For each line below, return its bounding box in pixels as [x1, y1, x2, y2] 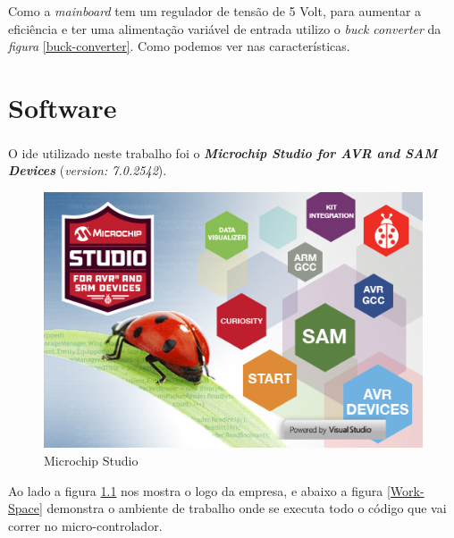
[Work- [386, 481, 425, 500]
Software [8, 88, 117, 125]
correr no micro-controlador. [8, 516, 163, 534]
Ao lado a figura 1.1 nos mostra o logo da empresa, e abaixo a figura [8, 481, 383, 500]
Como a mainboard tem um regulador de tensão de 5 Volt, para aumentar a [8, 2, 422, 20]
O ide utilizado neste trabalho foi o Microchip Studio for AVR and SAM [8, 143, 438, 162]
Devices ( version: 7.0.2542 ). [8, 161, 167, 180]
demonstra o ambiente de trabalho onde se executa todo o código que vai [46, 499, 447, 517]
